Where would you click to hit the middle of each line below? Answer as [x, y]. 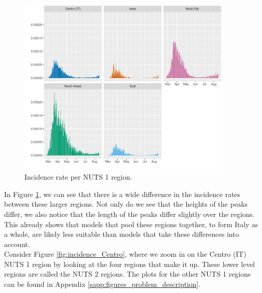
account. [17, 244]
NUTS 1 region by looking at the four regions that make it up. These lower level [130, 264]
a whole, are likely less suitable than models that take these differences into [122, 234]
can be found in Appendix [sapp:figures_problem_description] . [102, 284]
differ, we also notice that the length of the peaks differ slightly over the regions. [129, 214]
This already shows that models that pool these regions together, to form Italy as [131, 224]
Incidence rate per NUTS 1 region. [78, 177]
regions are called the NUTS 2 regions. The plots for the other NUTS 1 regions [127, 274]
